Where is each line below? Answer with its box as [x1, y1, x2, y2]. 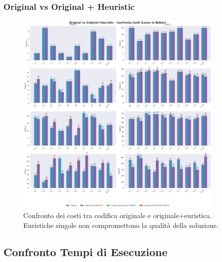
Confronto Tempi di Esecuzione [3, 244, 168, 259]
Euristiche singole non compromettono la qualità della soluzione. [23, 220, 219, 230]
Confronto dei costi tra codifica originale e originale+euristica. [23, 210, 212, 221]
